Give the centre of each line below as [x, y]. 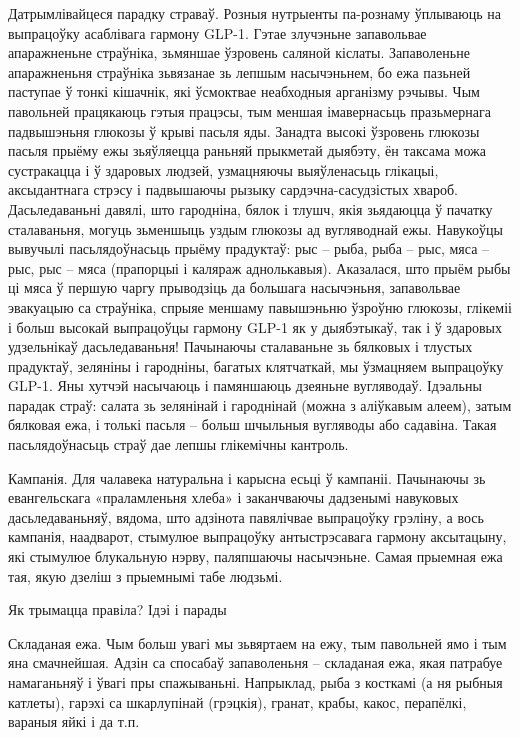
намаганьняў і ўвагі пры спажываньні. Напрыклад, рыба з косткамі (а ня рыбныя [255, 682]
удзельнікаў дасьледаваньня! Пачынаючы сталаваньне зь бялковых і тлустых [240, 346]
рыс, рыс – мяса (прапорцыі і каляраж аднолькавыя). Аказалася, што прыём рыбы [259, 267]
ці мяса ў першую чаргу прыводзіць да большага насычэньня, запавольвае [234, 287]
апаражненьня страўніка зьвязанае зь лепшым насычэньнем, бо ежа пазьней [239, 71]
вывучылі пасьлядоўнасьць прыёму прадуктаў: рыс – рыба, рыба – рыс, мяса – [249, 248]
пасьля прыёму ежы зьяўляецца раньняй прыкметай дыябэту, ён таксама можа [247, 150]
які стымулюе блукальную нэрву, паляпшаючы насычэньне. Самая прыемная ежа [255, 556]
